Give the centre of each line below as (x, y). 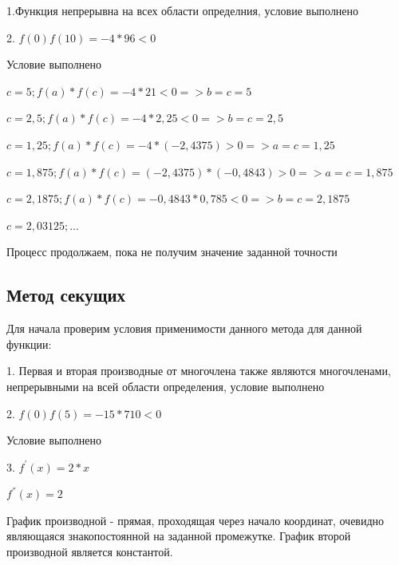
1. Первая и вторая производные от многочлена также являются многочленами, (199, 371)
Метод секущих (66, 295)
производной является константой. (90, 552)
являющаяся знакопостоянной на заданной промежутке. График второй (179, 536)
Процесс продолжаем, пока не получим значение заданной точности (172, 252)
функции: (29, 344)
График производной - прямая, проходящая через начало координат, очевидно (196, 520)
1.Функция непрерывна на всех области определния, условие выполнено (183, 10)
